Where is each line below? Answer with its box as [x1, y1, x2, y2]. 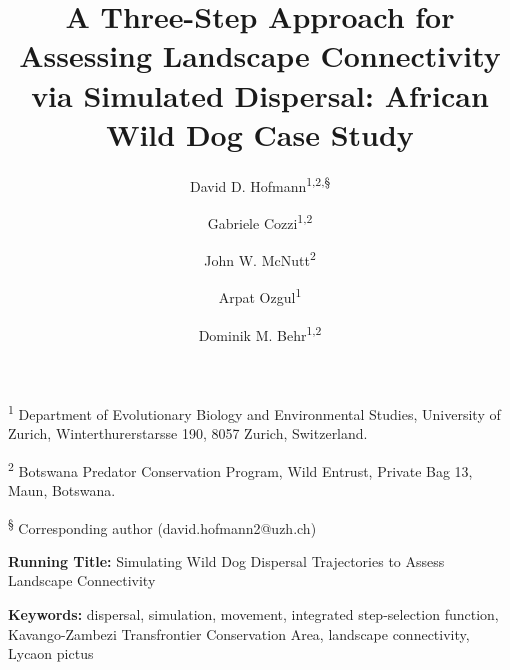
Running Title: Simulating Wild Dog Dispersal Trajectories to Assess [8, 550, 445, 571]
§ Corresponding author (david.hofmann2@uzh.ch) [8, 514, 317, 538]
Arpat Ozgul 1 [218, 284, 302, 308]
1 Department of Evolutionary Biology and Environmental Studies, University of [8, 400, 501, 424]
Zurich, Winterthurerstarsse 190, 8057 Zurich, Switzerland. [8, 423, 368, 444]
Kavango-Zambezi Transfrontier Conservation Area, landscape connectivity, [8, 623, 470, 644]
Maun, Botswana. [8, 480, 116, 501]
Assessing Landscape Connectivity [19, 35, 501, 76]
